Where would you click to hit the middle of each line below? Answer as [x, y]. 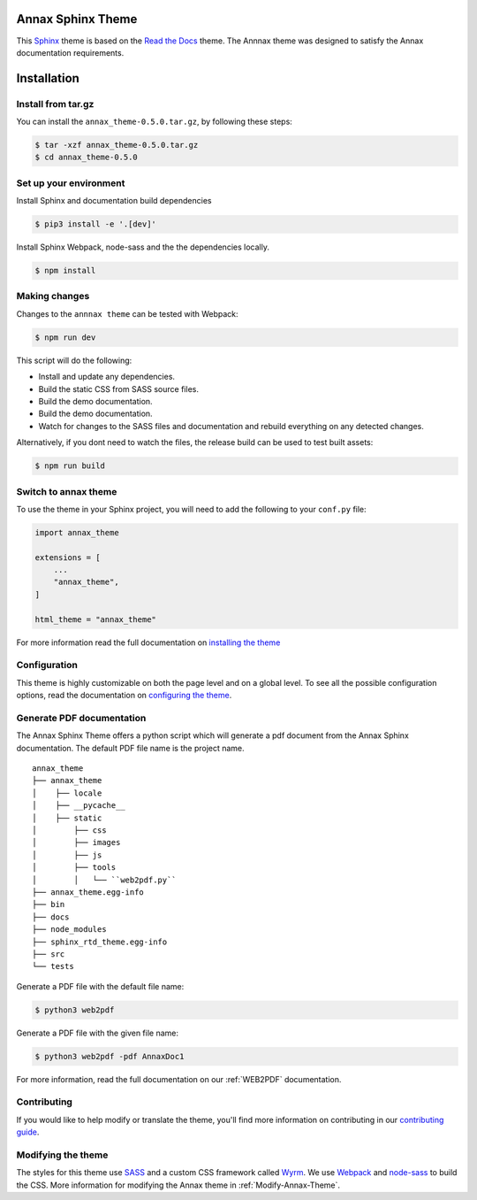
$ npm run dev [65, 337]
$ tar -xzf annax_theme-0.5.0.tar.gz [117, 145]
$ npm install [65, 271]
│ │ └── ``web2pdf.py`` [104, 880]
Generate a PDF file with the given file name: [98, 1033]
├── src [49, 954]
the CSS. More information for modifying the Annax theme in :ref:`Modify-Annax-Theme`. [178, 1185]
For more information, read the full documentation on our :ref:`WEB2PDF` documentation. [179, 1079]
